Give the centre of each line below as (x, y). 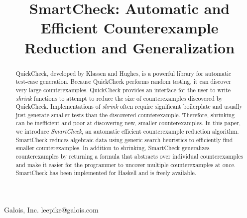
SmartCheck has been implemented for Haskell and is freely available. (106, 173)
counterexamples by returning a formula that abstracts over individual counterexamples (129, 156)
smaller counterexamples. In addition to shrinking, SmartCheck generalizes (113, 148)
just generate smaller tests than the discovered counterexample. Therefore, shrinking (125, 114)
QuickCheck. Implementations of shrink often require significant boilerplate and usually (129, 107)
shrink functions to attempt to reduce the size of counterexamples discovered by (119, 98)
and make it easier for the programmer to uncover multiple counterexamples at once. (126, 164)
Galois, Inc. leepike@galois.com (51, 210)
